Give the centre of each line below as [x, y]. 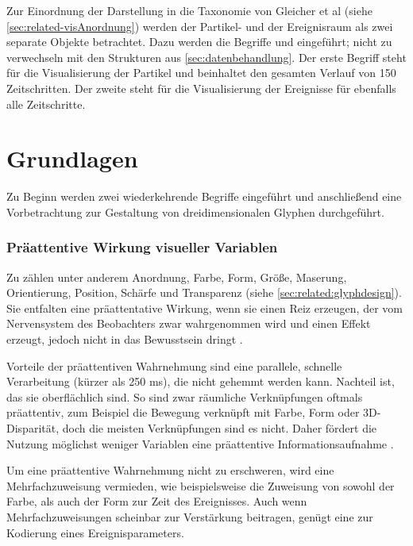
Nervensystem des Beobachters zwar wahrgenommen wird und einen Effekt [189, 323]
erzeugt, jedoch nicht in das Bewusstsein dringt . [125, 339]
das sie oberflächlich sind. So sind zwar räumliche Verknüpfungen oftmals [185, 396]
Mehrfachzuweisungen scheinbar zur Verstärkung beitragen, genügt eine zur [190, 517]
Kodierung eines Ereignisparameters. [95, 532]
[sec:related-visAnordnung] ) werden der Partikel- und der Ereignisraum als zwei [200, 26]
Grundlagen [72, 158]
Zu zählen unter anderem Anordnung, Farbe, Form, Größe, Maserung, [177, 277]
